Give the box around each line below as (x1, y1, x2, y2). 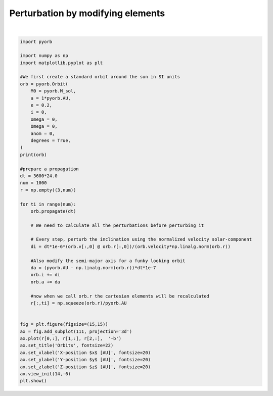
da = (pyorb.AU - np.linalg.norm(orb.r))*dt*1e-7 (30, 265, 156, 271)
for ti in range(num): (20, 201, 76, 207)
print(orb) (20, 152, 47, 158)
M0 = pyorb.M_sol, (30, 88, 76, 94)
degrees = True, (30, 138, 71, 143)
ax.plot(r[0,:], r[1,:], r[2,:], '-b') (20, 335, 121, 341)
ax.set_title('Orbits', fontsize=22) (20, 342, 114, 349)
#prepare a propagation (20, 166, 79, 172)
